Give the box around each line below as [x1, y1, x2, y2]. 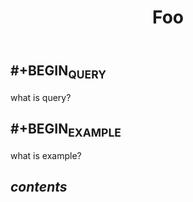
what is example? [10, 149, 82, 161]
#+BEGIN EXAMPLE [10, 121, 122, 140]
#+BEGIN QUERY [10, 62, 107, 82]
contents [10, 179, 68, 196]
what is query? [10, 91, 72, 103]
